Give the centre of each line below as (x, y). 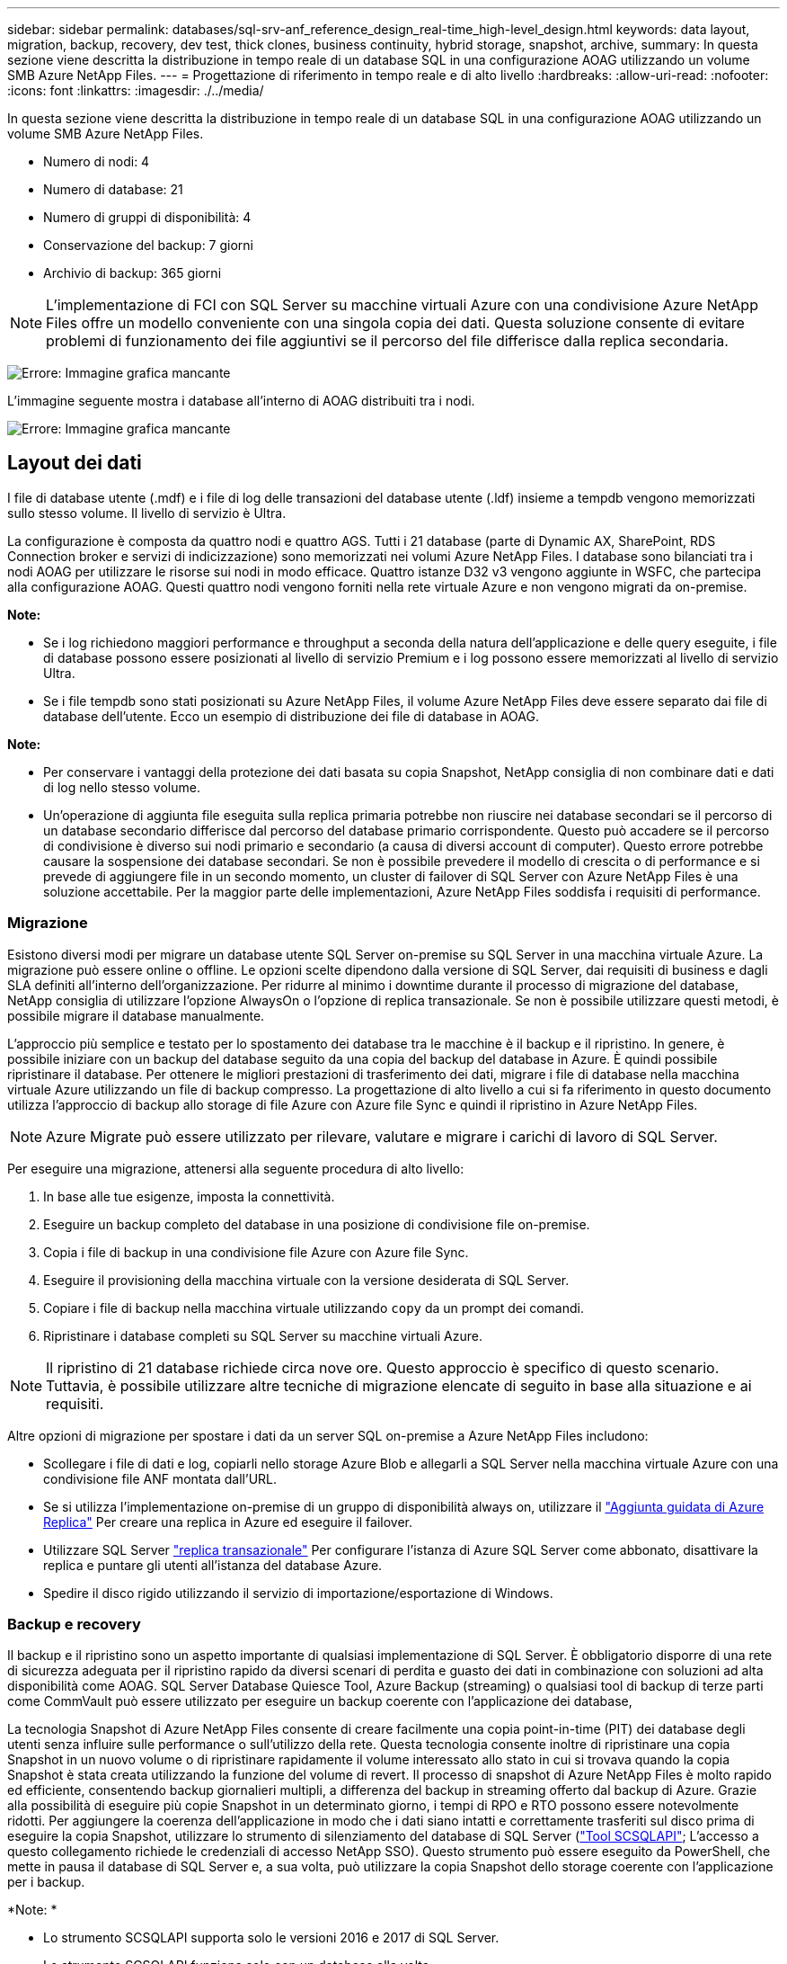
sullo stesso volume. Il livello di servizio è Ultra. (147, 513)
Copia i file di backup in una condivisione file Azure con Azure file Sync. (256, 1252)
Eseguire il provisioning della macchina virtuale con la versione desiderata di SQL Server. (306, 1280)
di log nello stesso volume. (122, 787)
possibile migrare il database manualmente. (136, 1015)
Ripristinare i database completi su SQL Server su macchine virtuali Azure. (263, 1335)
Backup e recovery (74, 1624)
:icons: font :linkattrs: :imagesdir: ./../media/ (136, 90)
